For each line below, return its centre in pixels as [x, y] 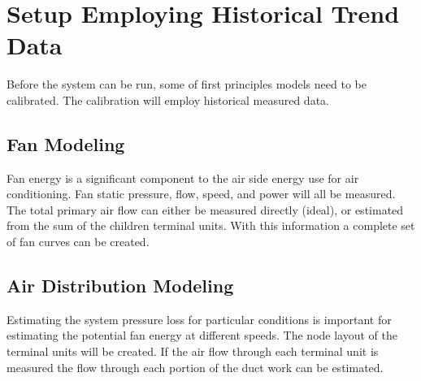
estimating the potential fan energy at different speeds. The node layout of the [202, 335]
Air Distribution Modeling [120, 286]
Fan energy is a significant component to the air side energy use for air [183, 178]
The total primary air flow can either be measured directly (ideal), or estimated [205, 209]
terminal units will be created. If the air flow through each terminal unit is [193, 351]
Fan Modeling [66, 143]
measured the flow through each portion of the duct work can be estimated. [195, 367]
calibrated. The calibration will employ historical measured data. [168, 100]
